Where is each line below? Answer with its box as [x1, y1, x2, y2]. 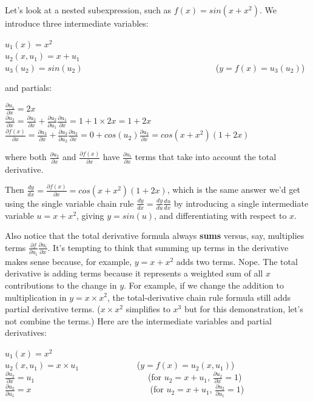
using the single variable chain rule [5, 196, 134, 209]
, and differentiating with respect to [154, 209, 287, 221]
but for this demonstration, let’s [184, 303, 303, 315]
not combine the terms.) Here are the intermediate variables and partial [5, 314, 272, 327]
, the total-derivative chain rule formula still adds [107, 290, 291, 303]
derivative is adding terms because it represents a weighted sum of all [5, 267, 263, 280]
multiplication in [5, 290, 67, 303]
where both [5, 150, 47, 163]
